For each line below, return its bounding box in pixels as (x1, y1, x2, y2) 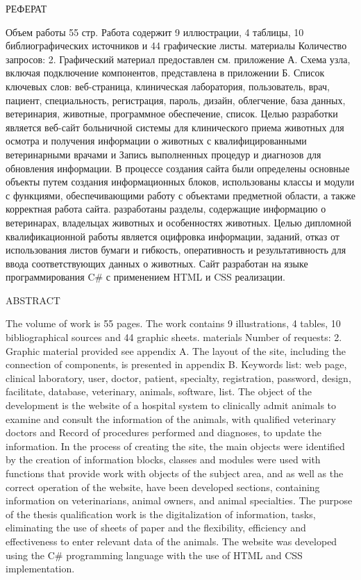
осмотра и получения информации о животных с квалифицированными (6, 133, 307, 148)
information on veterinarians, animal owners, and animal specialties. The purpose (6, 493, 353, 508)
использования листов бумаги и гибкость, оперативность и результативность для (6, 242, 346, 257)
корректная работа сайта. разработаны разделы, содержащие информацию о (6, 201, 326, 216)
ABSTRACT (6, 292, 60, 307)
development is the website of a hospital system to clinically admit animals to (6, 398, 337, 413)
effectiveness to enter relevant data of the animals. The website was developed (6, 533, 337, 548)
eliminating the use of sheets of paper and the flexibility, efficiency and (6, 520, 306, 535)
